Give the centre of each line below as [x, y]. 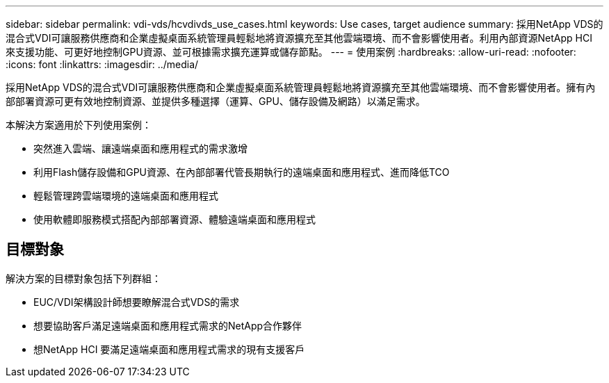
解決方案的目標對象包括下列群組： [83, 278]
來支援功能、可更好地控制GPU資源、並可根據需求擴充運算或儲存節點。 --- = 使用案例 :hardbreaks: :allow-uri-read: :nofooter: [291, 52]
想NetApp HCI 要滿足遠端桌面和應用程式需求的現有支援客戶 [169, 349]
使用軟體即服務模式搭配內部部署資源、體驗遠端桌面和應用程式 [174, 219]
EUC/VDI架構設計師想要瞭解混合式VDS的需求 [137, 302]
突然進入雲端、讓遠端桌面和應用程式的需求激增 [140, 148]
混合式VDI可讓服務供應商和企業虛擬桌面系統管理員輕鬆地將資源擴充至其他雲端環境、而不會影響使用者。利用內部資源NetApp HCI [299, 38]
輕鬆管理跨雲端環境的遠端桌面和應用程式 [126, 196]
